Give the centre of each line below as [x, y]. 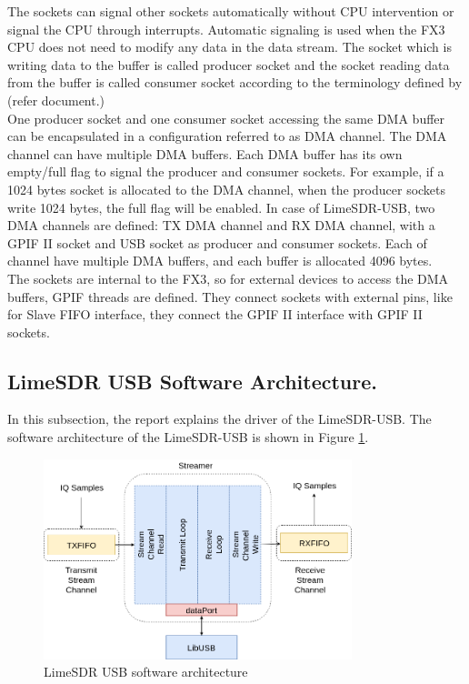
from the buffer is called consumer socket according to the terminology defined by [235, 82]
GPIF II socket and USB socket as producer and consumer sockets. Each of [217, 242]
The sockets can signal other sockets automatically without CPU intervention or [231, 11]
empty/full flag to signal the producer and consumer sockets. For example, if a [226, 171]
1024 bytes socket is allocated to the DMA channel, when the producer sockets [227, 189]
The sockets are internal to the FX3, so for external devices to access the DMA [228, 278]
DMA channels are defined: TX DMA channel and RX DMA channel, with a [221, 225]
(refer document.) [56, 100]
